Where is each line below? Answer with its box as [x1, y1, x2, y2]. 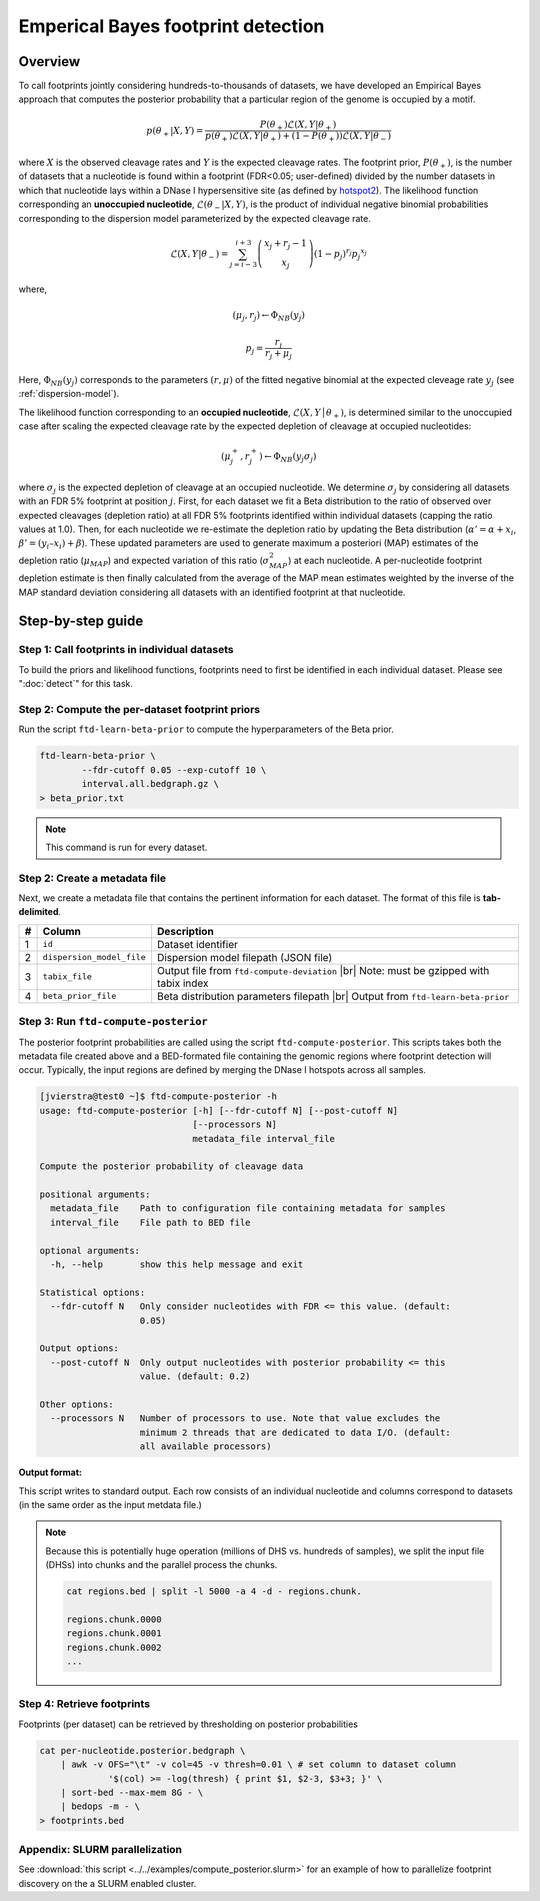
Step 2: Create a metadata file [18, 871, 167, 885]
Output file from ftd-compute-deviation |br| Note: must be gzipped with [156, 963, 490, 977]
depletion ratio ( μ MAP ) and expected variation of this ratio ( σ [18, 554, 270, 569]
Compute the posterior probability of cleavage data [39, 1161, 304, 1172]
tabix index [156, 976, 209, 990]
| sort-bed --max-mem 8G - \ [60, 1786, 204, 1798]
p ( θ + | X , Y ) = [146, 125, 204, 139]
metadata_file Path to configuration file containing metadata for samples [50, 1203, 446, 1214]
